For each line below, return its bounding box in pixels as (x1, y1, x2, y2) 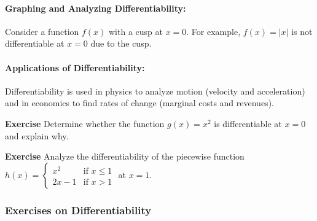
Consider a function (5, 25, 79, 37)
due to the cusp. (90, 37, 152, 50)
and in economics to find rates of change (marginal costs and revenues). (5, 96, 274, 109)
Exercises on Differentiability (5, 202, 152, 217)
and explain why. (5, 129, 69, 142)
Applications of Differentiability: (5, 61, 145, 74)
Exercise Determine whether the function (5, 117, 165, 130)
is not (291, 25, 313, 37)
